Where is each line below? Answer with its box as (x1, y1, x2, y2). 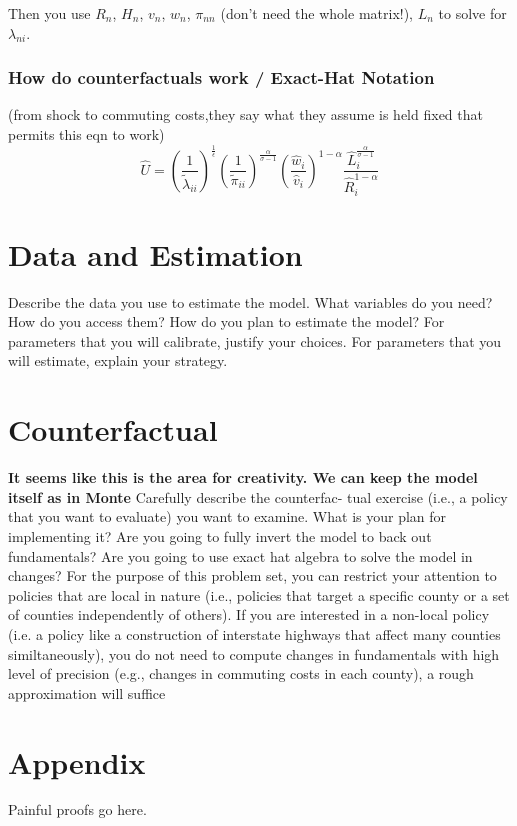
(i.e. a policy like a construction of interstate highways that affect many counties (8, 623, 501, 644)
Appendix (8, 741, 146, 782)
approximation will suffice (8, 682, 166, 703)
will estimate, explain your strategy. (8, 350, 228, 371)
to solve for (438, 3, 507, 23)
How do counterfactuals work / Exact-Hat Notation (8, 65, 435, 90)
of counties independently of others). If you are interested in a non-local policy (8, 604, 490, 625)
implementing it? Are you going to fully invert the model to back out (8, 525, 432, 546)
